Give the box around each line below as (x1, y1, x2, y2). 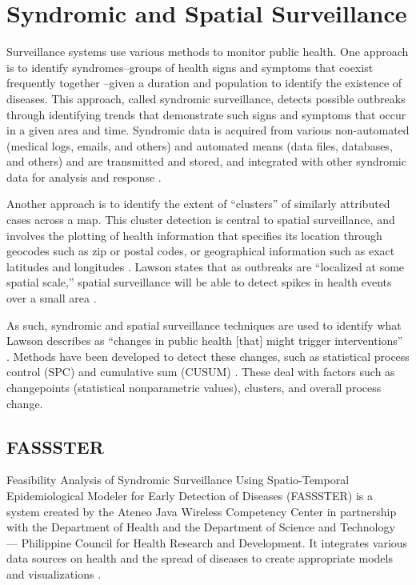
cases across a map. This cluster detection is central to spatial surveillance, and (6, 211, 395, 228)
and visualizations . (6, 565, 102, 582)
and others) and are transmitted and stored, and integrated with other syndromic (6, 153, 406, 170)
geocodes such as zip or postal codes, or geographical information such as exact (6, 242, 395, 259)
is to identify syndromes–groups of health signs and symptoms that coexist (6, 58, 374, 75)
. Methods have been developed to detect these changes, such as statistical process (6, 347, 410, 364)
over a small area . (6, 290, 97, 307)
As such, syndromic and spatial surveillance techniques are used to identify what (6, 316, 402, 333)
